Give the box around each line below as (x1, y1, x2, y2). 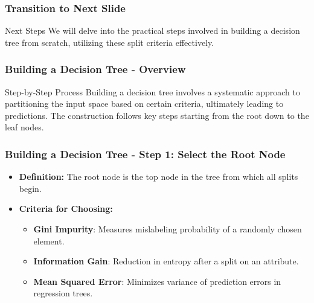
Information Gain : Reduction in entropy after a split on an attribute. (33, 255, 299, 267)
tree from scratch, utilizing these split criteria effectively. (5, 36, 214, 48)
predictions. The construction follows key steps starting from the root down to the (5, 109, 309, 121)
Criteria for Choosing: (19, 202, 113, 215)
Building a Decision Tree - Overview (5, 62, 186, 77)
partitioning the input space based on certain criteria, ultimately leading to (5, 97, 284, 110)
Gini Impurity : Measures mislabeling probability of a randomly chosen (33, 223, 302, 235)
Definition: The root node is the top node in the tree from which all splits (19, 170, 298, 183)
